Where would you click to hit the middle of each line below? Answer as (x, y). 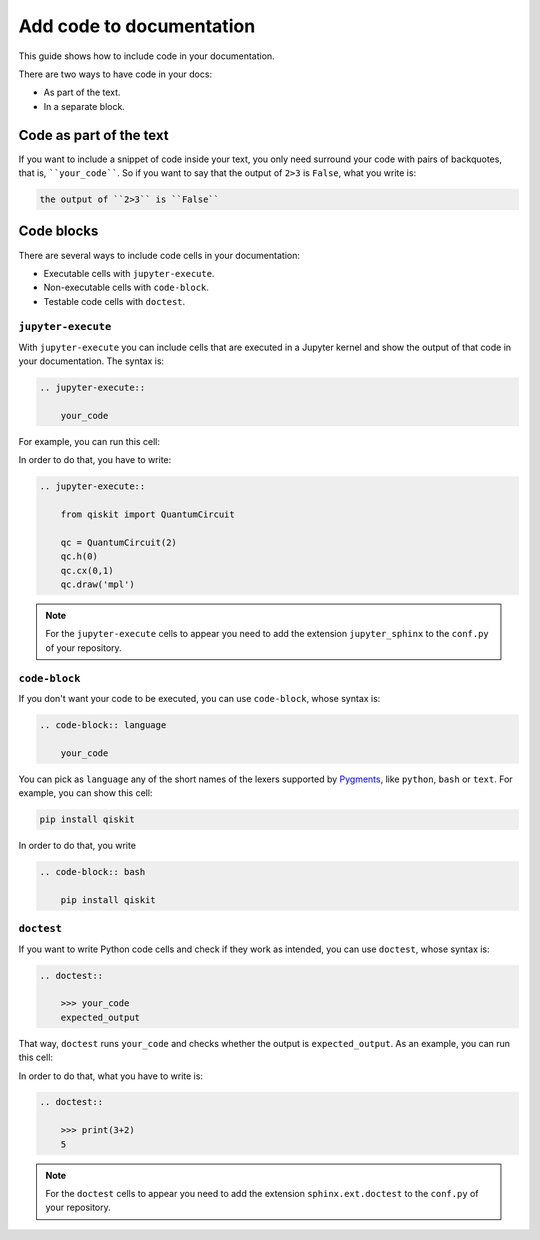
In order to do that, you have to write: (95, 460)
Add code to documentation (137, 26)
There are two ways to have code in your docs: (115, 74)
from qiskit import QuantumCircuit (147, 514)
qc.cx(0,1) (87, 570)
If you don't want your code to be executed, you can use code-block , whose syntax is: (199, 698)
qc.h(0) (79, 556)
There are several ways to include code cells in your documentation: (159, 255)
